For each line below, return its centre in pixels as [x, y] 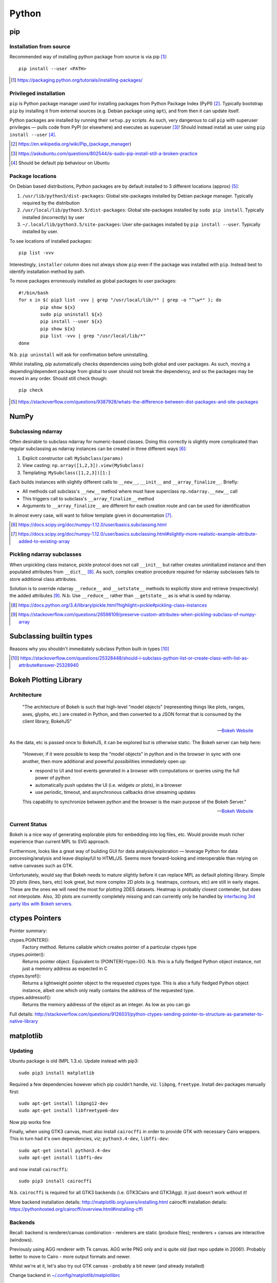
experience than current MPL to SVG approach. [60, 842]
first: [14, 1092]
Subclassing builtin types [51, 636]
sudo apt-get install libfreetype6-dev [69, 1111]
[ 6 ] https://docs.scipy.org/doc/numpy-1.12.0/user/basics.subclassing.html [89, 524]
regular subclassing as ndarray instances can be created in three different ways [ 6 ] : [98, 449]
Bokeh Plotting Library [46, 680]
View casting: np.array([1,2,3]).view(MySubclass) [83, 465]
